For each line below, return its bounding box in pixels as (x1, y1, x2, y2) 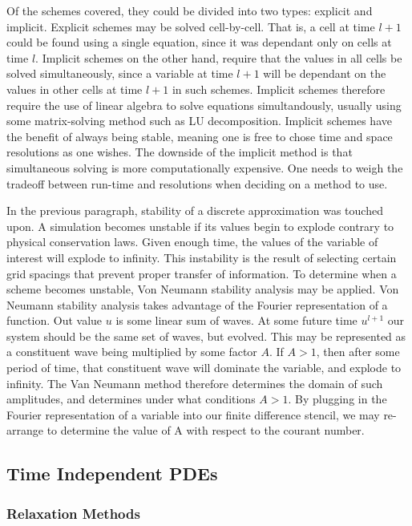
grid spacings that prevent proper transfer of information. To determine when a (6, 265, 397, 281)
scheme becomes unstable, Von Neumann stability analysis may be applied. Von (6, 281, 399, 297)
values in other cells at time (6, 80, 143, 97)
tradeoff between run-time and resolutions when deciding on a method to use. (6, 175, 388, 192)
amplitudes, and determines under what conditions (6, 390, 256, 407)
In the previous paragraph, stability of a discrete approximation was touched (6, 202, 383, 219)
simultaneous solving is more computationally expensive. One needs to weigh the (6, 159, 403, 176)
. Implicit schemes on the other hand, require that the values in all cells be (35, 49, 402, 66)
